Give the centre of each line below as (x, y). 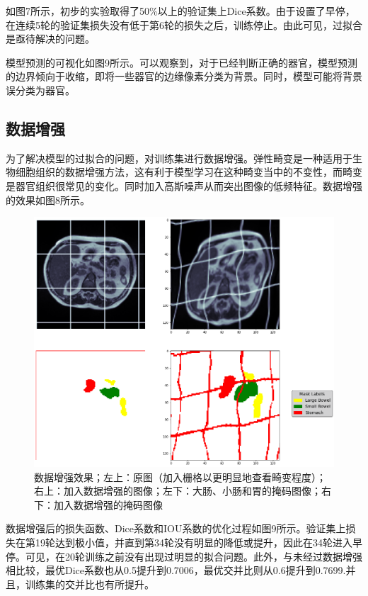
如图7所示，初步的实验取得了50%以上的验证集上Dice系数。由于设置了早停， (180, 11)
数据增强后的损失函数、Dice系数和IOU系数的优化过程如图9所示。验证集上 (176, 528)
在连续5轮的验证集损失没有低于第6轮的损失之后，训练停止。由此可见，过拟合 (184, 24)
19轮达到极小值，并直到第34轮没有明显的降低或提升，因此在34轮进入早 (199, 542)
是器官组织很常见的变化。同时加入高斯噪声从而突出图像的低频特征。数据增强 (184, 185)
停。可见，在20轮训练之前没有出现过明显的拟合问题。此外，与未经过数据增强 (184, 556)
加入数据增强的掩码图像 (108, 504)
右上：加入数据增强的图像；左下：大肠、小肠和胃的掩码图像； (178, 491)
